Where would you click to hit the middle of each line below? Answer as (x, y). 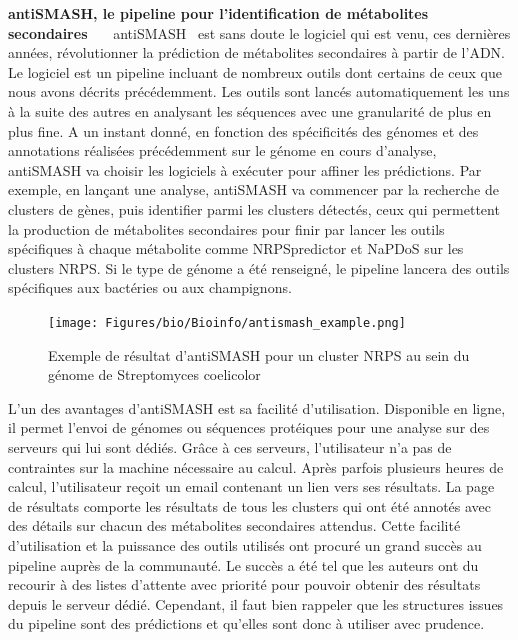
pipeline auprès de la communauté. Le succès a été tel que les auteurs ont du (243, 564)
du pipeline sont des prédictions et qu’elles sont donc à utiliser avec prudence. (246, 623)
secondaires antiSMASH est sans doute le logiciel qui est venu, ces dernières (259, 32)
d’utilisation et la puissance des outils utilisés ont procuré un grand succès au (245, 544)
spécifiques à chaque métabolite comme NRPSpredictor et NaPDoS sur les (236, 248)
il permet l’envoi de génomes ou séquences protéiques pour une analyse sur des (249, 427)
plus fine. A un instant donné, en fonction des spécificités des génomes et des (243, 130)
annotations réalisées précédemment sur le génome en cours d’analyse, (222, 150)
